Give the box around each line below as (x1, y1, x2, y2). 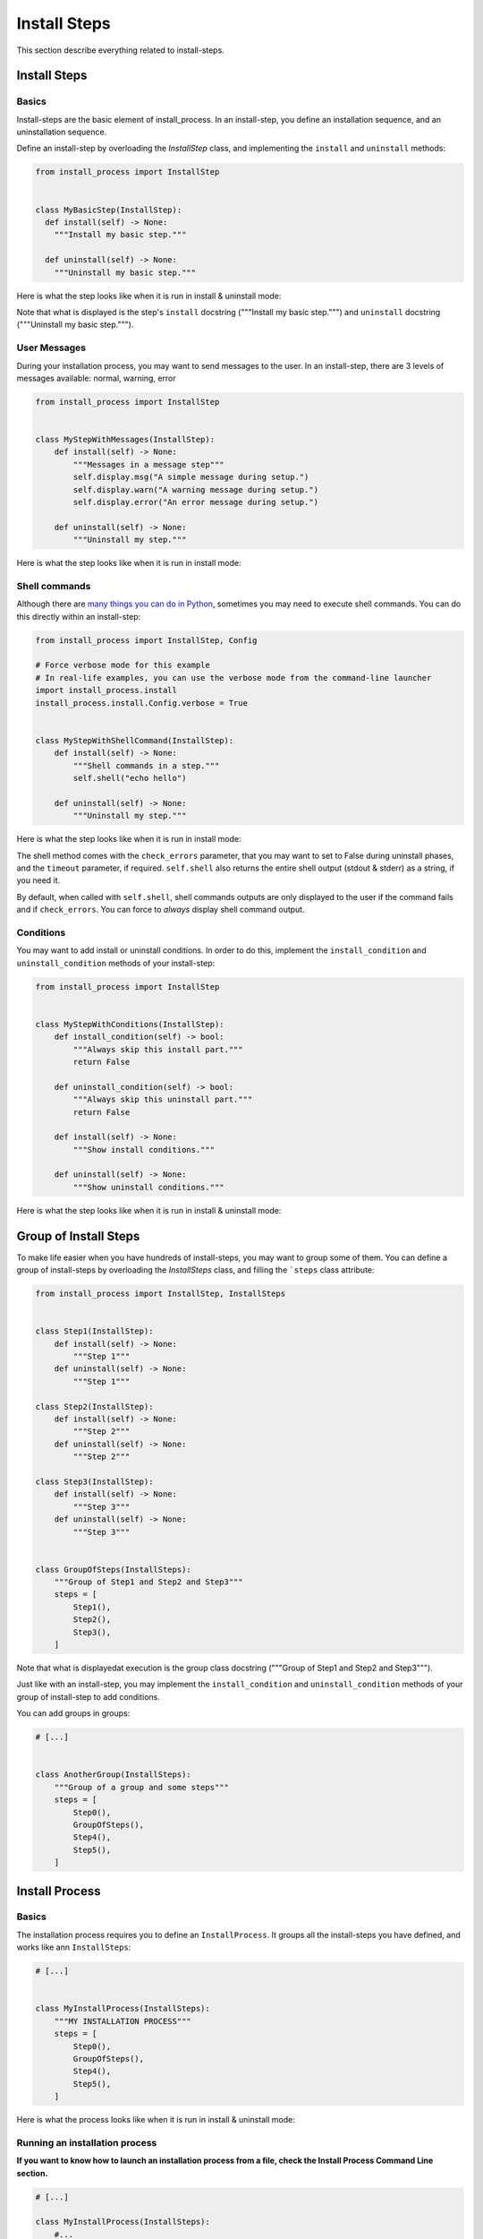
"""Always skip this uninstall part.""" (72, 1094, 253, 1105)
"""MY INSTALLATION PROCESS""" (54, 2016, 191, 2026)
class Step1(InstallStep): (35, 1326, 154, 1336)
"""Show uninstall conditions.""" (72, 1182, 225, 1192)
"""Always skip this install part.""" (72, 1044, 243, 1054)
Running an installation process (16, 2136, 157, 2149)
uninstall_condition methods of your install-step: (16, 957, 216, 968)
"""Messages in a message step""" (72, 459, 225, 469)
